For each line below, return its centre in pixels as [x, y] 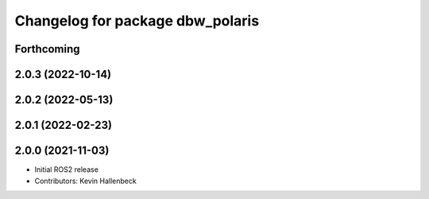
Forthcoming [47, 49]
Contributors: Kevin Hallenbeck [85, 181]
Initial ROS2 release [67, 170]
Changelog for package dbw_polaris [137, 21]
